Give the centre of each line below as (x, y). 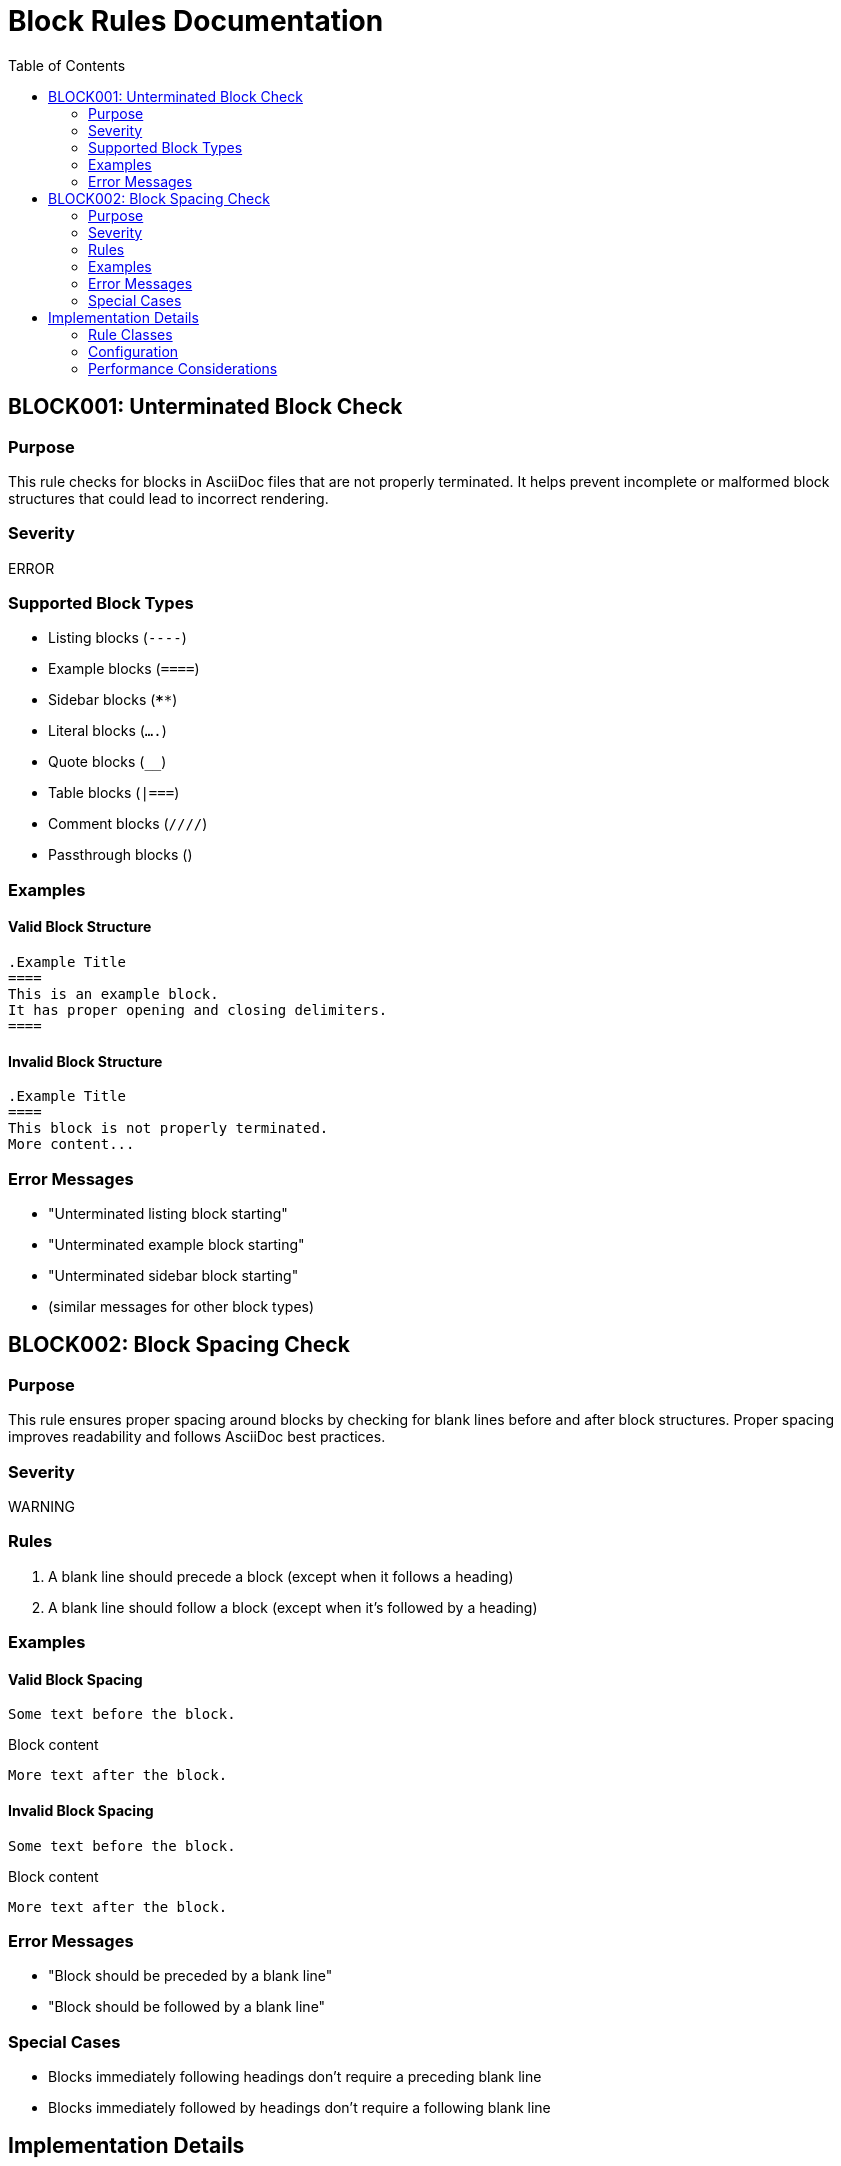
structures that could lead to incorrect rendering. (168, 498)
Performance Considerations (183, 368)
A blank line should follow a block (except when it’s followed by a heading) (293, 1607)
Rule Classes (130, 334)
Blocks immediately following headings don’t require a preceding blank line (295, 2077)
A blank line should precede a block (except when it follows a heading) (281, 1576)
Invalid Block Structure (85, 1061)
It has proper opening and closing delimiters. (198, 1010)
